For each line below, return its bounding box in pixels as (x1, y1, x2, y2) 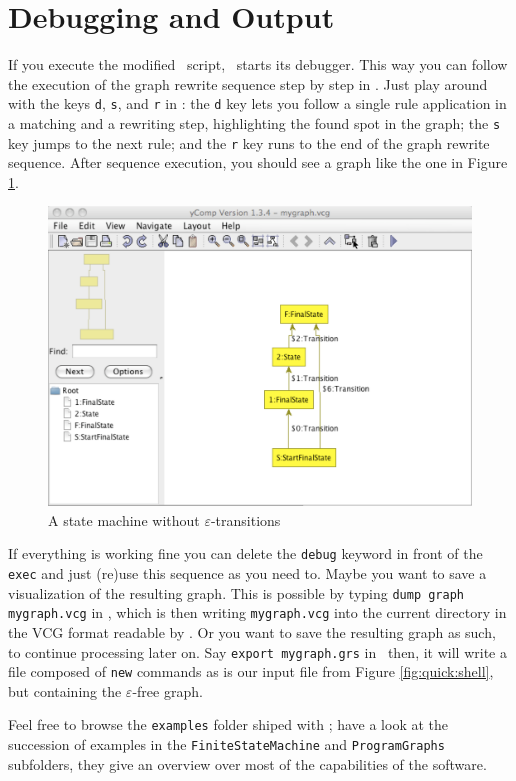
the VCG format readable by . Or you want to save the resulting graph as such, (8, 621, 496, 642)
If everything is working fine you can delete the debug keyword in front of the (8, 543, 483, 564)
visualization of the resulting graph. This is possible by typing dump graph (8, 582, 465, 603)
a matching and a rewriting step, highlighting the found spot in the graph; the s (8, 112, 501, 133)
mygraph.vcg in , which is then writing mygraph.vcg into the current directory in (8, 602, 507, 623)
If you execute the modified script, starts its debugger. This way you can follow (8, 54, 508, 75)
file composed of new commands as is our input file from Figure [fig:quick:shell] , (8, 661, 494, 682)
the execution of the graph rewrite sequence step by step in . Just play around (8, 73, 488, 94)
